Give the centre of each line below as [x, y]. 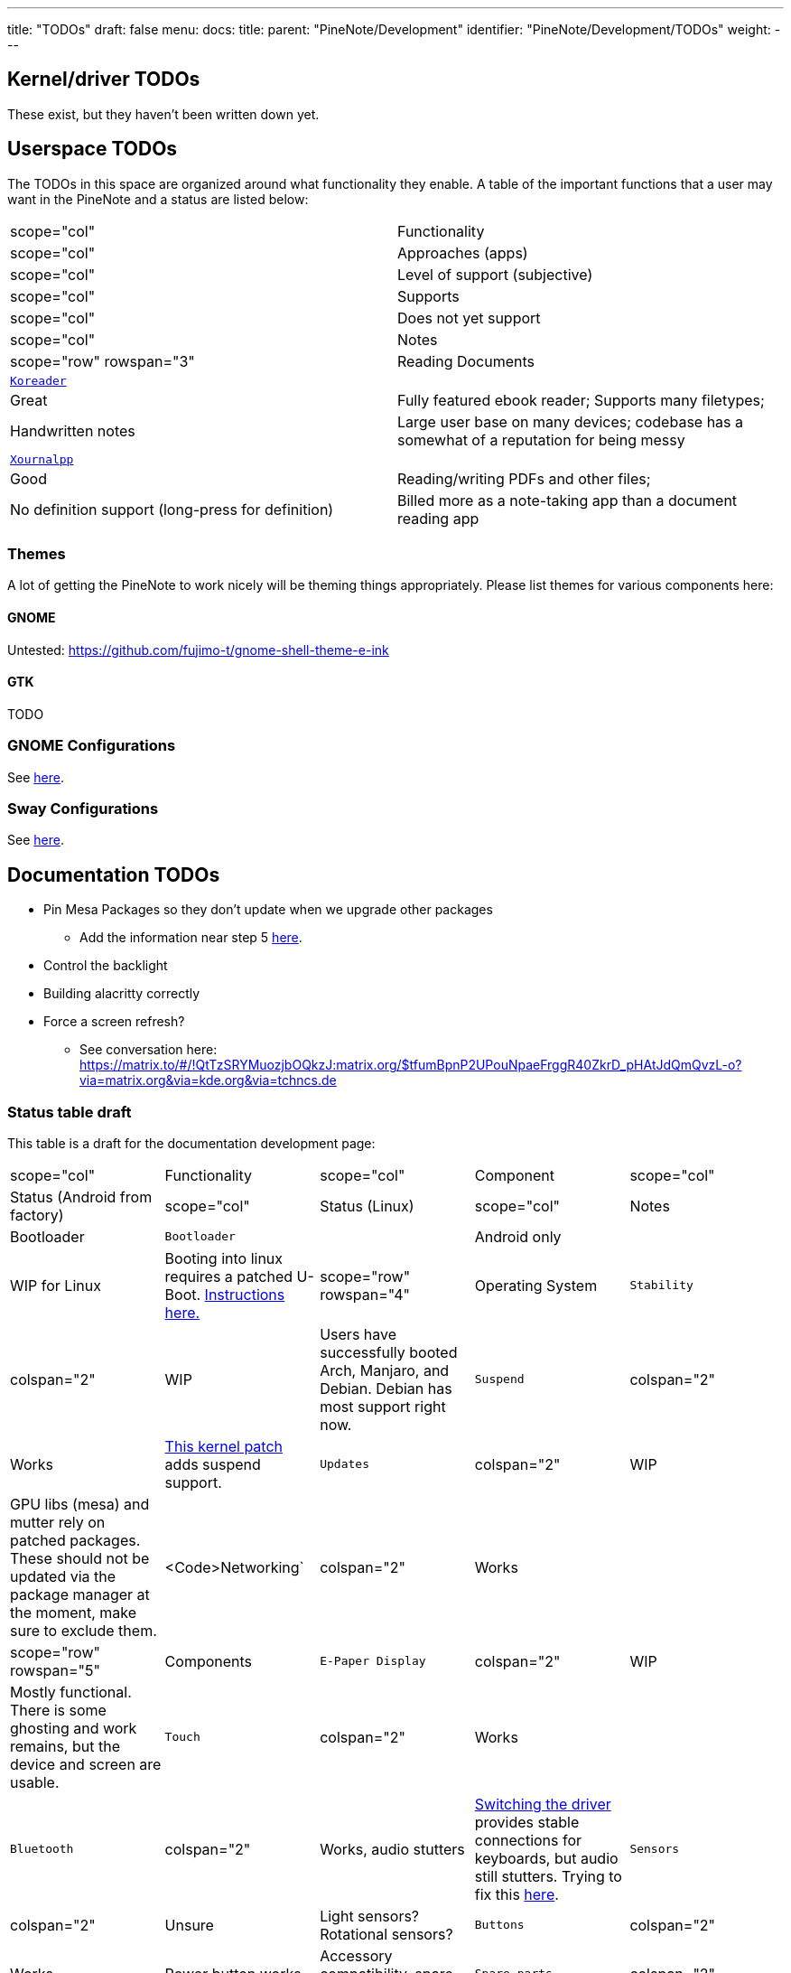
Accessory [356, 1955]
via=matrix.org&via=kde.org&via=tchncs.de [208, 1080]
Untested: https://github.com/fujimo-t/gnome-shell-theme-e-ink [198, 650]
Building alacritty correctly [122, 994]
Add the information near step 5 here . [191, 938]
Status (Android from [81, 1197]
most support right [383, 1406]
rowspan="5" [55, 1670]
